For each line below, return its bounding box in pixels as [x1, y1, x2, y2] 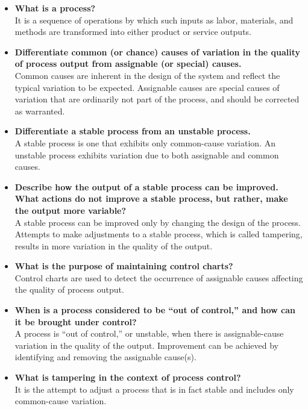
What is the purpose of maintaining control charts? [14, 260, 233, 272]
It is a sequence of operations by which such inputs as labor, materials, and [14, 13, 294, 26]
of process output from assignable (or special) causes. [14, 57, 242, 70]
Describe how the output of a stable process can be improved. [14, 180, 278, 193]
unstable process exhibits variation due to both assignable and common [14, 148, 279, 161]
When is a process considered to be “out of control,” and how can [14, 304, 295, 316]
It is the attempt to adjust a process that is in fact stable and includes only [14, 382, 294, 395]
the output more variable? [14, 204, 127, 216]
